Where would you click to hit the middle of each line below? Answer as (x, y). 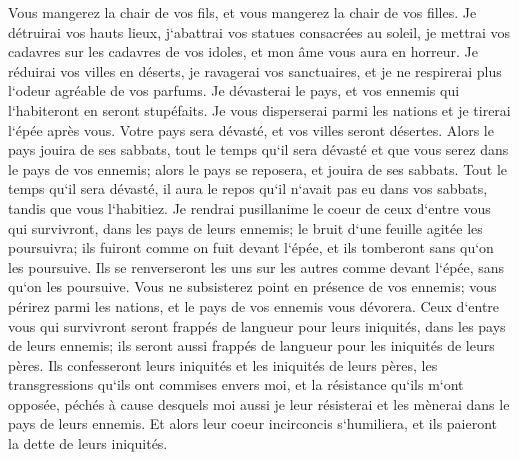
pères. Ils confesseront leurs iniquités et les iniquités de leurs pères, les (223, 364)
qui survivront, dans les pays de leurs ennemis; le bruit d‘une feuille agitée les (245, 227)
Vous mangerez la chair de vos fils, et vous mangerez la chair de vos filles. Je (242, 12)
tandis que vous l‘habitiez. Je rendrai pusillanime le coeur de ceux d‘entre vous (249, 207)
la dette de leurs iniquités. (88, 443)
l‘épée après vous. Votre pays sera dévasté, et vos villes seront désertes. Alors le (251, 129)
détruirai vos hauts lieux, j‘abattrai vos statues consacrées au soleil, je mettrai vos (259, 31)
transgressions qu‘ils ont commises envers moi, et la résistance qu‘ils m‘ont (236, 384)
